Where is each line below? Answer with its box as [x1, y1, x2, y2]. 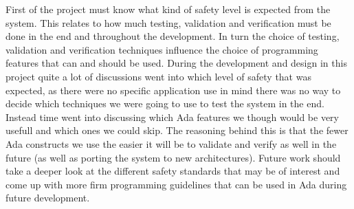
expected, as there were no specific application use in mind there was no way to [5, 82, 341, 97]
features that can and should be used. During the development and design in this [5, 56, 347, 70]
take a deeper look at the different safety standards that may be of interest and [5, 164, 340, 178]
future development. [5, 190, 90, 205]
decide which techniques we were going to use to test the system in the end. [5, 96, 324, 111]
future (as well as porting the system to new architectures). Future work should [5, 150, 341, 164]
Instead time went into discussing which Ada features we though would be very [5, 109, 339, 124]
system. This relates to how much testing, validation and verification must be [5, 15, 331, 30]
